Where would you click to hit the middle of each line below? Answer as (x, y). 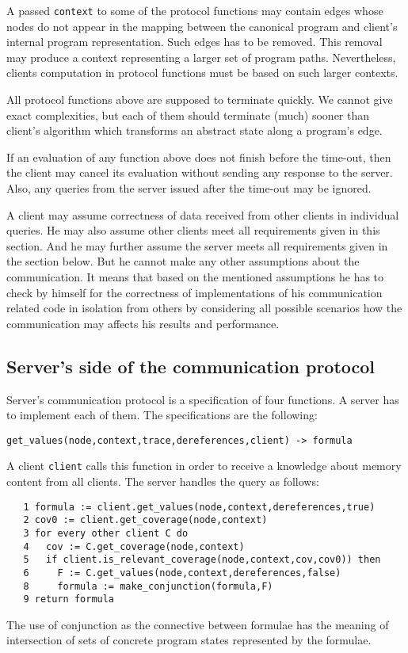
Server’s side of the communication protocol (191, 366)
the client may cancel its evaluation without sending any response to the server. (200, 172)
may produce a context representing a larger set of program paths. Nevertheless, (201, 57)
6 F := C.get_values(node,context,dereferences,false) (182, 573)
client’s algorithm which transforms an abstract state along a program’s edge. (194, 130)
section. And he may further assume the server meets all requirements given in (197, 245)
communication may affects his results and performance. (143, 323)
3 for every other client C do (106, 533)
